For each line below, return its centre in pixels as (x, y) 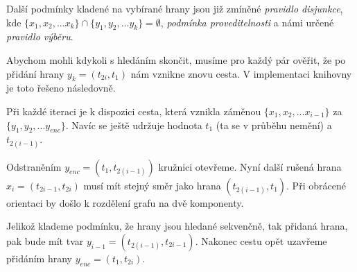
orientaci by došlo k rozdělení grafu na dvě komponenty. (125, 202)
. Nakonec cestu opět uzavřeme (261, 240)
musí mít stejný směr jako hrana (152, 185)
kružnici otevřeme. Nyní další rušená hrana (250, 166)
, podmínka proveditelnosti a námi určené (247, 22)
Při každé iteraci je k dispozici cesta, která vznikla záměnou (134, 111)
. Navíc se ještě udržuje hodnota (134, 125)
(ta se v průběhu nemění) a (274, 125)
